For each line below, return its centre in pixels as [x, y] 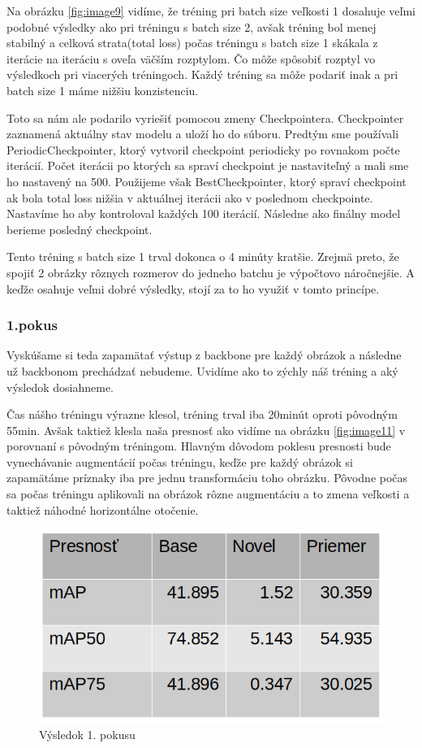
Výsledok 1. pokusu [87, 735]
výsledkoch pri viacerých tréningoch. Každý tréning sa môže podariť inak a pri [202, 74]
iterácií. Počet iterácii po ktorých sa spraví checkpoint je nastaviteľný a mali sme [208, 165]
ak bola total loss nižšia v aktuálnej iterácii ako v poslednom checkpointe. [190, 197]
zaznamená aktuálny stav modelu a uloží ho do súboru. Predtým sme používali [203, 134]
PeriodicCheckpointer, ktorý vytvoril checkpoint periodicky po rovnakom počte [203, 149]
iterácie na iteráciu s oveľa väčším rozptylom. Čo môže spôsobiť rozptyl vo [191, 58]
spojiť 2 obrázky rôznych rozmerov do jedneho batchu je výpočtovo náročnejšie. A [211, 272]
